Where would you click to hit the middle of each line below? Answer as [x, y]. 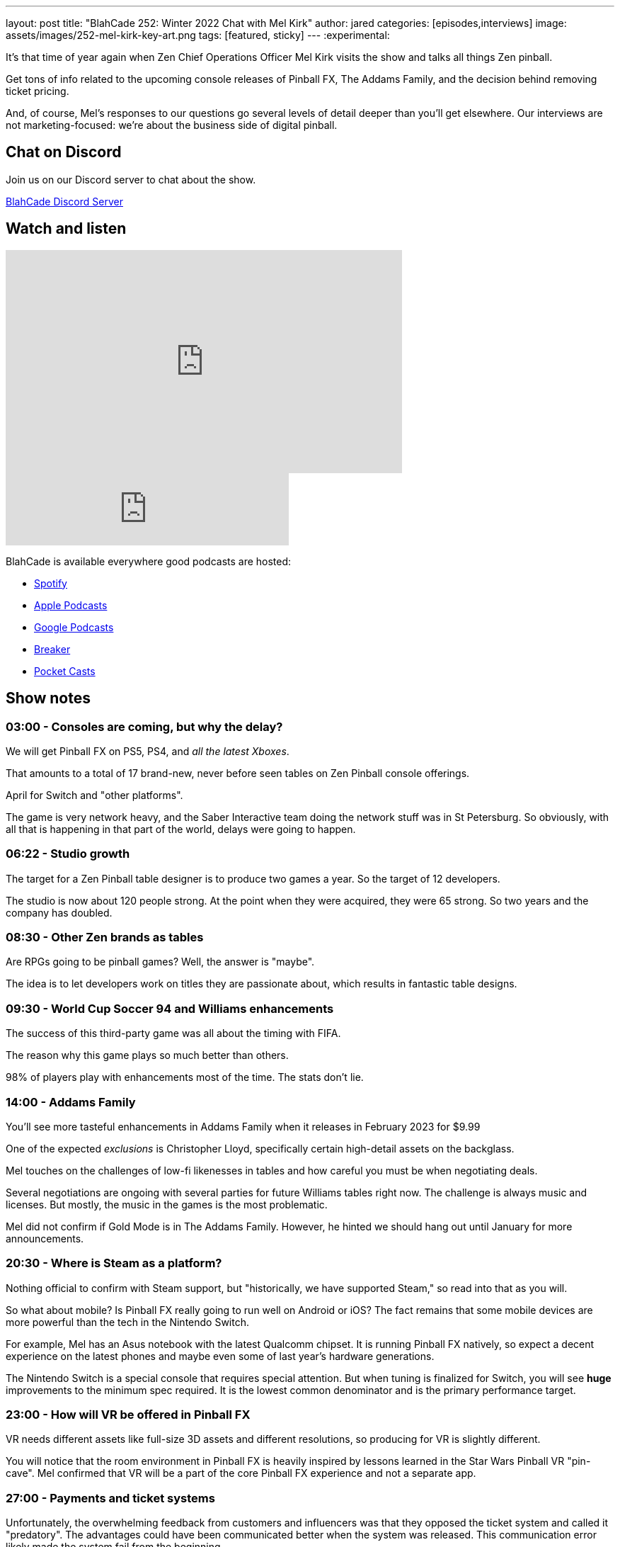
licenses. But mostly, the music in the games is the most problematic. [167, 1204]
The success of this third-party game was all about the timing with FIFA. [173, 1033]
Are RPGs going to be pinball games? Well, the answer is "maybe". [160, 962]
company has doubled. [59, 912]
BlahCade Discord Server [64, 201]
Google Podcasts [74, 627]
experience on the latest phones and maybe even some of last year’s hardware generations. [220, 1356]
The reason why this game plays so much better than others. [147, 1055]
